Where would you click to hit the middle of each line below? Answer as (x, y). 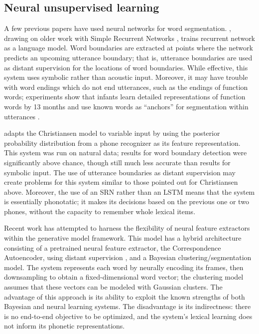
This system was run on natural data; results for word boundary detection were (126, 153)
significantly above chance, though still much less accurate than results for (117, 162)
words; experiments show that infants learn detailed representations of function (125, 97)
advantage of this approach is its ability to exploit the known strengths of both (125, 296)
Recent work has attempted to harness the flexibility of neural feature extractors (127, 228)
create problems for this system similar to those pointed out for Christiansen (121, 182)
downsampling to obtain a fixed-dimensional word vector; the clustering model (124, 277)
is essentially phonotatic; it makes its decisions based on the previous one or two (127, 201)
